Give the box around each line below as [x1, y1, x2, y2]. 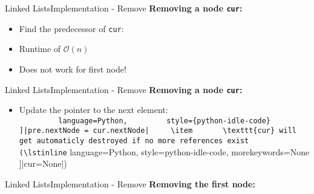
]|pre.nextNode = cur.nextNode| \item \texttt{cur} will [19, 126, 296, 135]
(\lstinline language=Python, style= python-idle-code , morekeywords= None [19, 145, 310, 158]
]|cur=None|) [19, 157, 67, 170]
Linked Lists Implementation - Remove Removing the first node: [5, 177, 255, 190]
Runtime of [19, 42, 61, 55]
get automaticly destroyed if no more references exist [19, 137, 249, 146]
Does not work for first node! [19, 62, 126, 75]
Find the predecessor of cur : [19, 22, 124, 34]
